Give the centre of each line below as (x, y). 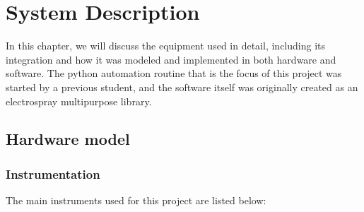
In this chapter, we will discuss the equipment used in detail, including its (166, 46)
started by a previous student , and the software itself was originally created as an (182, 87)
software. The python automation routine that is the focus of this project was (174, 73)
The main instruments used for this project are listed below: (136, 200)
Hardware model (68, 139)
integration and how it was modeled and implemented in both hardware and (171, 59)
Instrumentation (53, 173)
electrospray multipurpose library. (79, 101)
